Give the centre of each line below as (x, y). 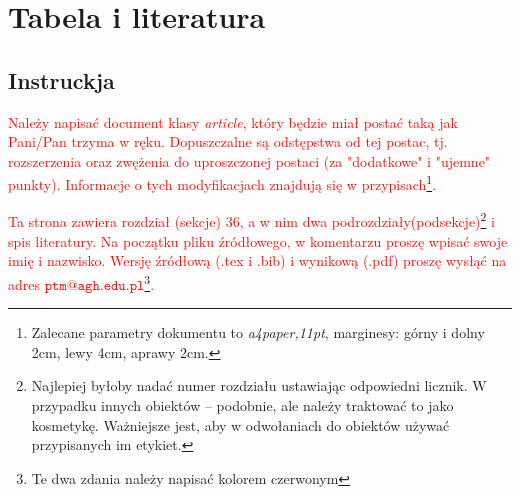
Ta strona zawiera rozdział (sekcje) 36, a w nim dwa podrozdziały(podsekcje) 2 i (251, 220)
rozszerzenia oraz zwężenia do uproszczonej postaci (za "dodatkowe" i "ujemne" (249, 160)
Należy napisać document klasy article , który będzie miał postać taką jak (233, 121)
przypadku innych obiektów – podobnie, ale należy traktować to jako (242, 405)
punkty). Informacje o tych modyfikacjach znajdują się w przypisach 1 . (222, 183)
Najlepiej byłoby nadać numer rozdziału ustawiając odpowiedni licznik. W (259, 385)
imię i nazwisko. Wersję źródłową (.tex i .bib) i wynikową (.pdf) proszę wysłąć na (257, 260)
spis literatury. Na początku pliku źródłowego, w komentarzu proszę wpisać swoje (258, 240)
